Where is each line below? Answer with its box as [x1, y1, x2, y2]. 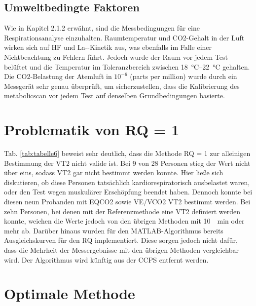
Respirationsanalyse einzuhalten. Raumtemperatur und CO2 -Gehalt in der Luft [4, 32, 245, 42]
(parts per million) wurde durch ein [130, 71, 237, 81]
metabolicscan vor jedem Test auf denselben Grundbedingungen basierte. [4, 90, 225, 101]
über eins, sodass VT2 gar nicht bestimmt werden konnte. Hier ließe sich [4, 167, 223, 178]
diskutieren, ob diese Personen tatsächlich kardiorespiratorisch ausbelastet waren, [4, 177, 250, 187]
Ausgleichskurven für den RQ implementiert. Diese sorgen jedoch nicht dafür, [4, 235, 238, 245]
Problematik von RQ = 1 [4, 119, 180, 140]
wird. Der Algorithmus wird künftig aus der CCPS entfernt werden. [4, 254, 209, 265]
